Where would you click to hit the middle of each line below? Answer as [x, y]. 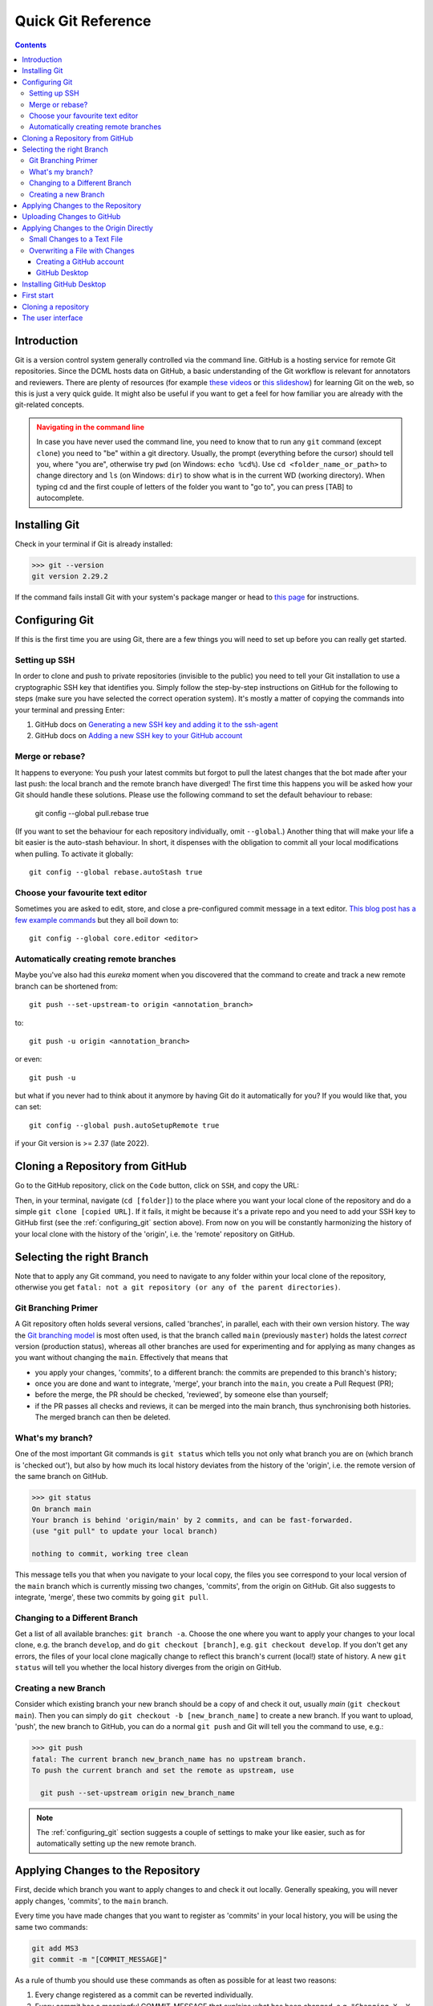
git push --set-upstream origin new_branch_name [138, 1793]
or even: [28, 1059]
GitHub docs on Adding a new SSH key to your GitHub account [139, 736]
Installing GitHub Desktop [64, 284]
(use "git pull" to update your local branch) [125, 1531]
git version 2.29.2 [70, 577]
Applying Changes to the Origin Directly [88, 228]
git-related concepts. [49, 404]
